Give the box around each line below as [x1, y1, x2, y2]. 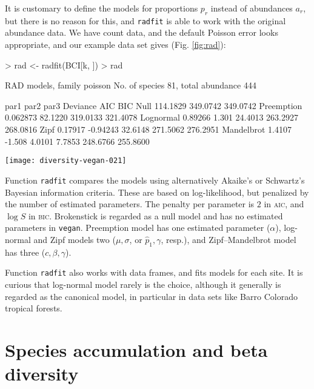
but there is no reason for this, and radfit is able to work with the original [5, 14, 286, 27]
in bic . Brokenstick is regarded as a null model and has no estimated [28, 209, 283, 222]
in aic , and [264, 198, 304, 210]
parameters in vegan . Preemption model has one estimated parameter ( [5, 221, 270, 234]
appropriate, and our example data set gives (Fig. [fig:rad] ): [5, 38, 226, 51]
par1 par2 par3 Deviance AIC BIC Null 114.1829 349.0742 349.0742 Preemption [5, 99, 302, 111]
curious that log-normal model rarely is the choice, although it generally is [5, 278, 281, 290]
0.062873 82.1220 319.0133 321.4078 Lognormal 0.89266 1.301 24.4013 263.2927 [5, 111, 299, 124]
